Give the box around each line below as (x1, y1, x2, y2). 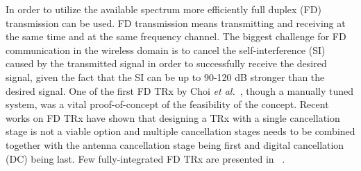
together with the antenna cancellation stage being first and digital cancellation (6, 137, 344, 152)
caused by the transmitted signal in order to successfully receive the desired (6, 56, 327, 71)
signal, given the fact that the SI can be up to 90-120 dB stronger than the (6, 69, 325, 84)
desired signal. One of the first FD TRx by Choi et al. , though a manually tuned (6, 83, 354, 98)
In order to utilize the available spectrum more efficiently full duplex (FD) (6, 2, 321, 16)
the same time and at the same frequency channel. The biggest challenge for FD (6, 29, 346, 44)
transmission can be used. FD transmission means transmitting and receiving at (6, 15, 346, 30)
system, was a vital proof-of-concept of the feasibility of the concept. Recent (6, 97, 329, 111)
